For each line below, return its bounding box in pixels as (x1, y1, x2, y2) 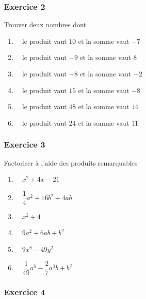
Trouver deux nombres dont (4, 19, 86, 30)
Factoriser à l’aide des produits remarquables (4, 157, 138, 168)
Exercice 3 (4, 138, 45, 150)
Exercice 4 (4, 285, 45, 298)
